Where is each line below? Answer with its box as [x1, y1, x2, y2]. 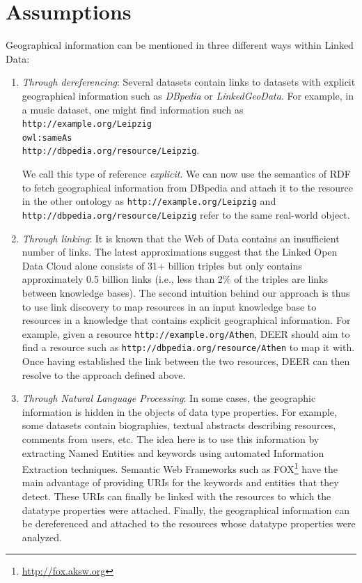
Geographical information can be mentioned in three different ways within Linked [6, 38, 354, 52]
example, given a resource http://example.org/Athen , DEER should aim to [22, 326, 350, 341]
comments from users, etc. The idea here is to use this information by [22, 432, 320, 446]
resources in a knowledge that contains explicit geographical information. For [22, 313, 351, 327]
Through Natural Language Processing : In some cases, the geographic [22, 391, 316, 405]
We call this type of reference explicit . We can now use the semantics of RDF [22, 166, 351, 181]
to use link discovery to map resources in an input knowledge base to [22, 299, 317, 313]
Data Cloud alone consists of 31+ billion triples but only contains [22, 258, 302, 272]
